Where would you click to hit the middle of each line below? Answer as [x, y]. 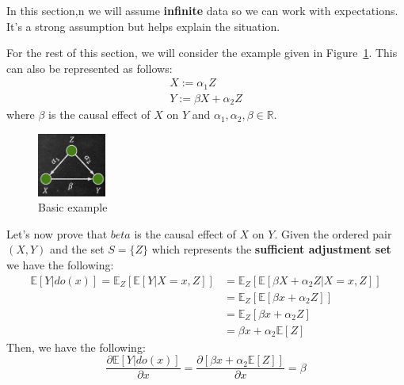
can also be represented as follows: [90, 68]
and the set [77, 249]
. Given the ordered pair [333, 233]
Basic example [73, 207]
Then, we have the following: [76, 347]
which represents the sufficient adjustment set [271, 249]
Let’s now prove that [57, 233]
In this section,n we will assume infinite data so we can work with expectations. [202, 10]
